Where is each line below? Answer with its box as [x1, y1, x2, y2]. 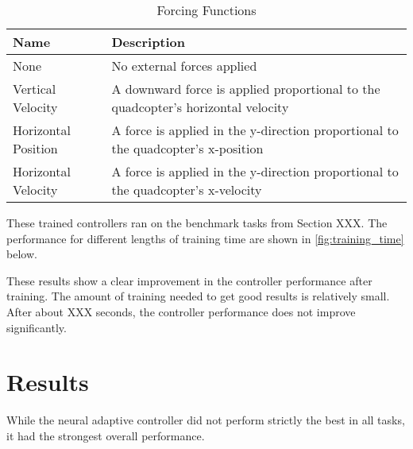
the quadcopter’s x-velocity [111, 180, 262, 199]
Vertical [13, 79, 56, 98]
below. [6, 246, 37, 262]
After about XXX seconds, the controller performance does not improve [6, 303, 356, 319]
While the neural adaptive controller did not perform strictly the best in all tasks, [6, 412, 405, 428]
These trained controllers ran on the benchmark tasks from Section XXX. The [6, 215, 388, 230]
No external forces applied [111, 56, 257, 75]
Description [111, 33, 186, 51]
